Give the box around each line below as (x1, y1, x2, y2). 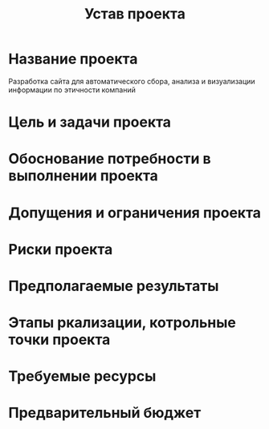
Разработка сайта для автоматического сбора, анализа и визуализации (8, 76, 255, 86)
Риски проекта (8, 240, 113, 258)
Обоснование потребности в (8, 150, 211, 168)
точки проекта (8, 330, 111, 349)
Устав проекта (84, 5, 186, 23)
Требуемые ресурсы (8, 367, 157, 386)
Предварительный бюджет (8, 404, 202, 422)
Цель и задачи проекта (8, 113, 171, 132)
